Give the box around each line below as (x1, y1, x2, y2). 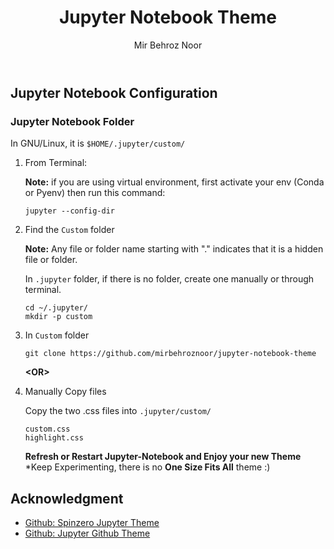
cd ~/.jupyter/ (24, 303, 89, 313)
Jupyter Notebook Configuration (10, 84, 218, 101)
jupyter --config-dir (24, 206, 115, 216)
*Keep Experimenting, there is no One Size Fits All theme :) (24, 461, 271, 473)
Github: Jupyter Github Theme (24, 527, 151, 540)
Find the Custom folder (24, 224, 115, 236)
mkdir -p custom (24, 312, 93, 322)
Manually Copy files (24, 386, 107, 398)
